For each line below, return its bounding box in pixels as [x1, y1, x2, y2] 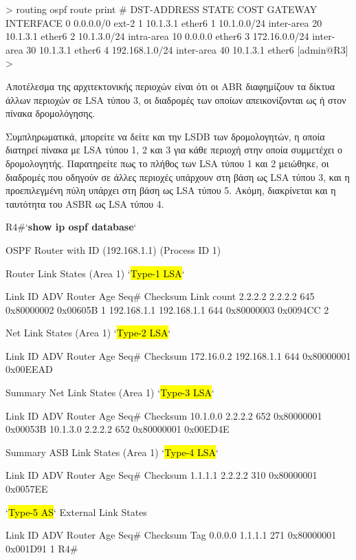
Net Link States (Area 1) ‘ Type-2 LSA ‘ [5, 325, 171, 340]
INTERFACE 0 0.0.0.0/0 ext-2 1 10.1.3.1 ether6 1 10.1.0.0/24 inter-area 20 [5, 15, 322, 30]
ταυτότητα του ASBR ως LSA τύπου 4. [5, 196, 164, 211]
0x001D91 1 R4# [5, 541, 78, 555]
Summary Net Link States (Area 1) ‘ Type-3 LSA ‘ [5, 385, 214, 400]
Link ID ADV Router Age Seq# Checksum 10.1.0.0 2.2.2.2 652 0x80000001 [5, 408, 322, 422]
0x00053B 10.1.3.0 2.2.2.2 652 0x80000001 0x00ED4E [5, 422, 230, 436]
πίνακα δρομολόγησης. [5, 106, 96, 120]
